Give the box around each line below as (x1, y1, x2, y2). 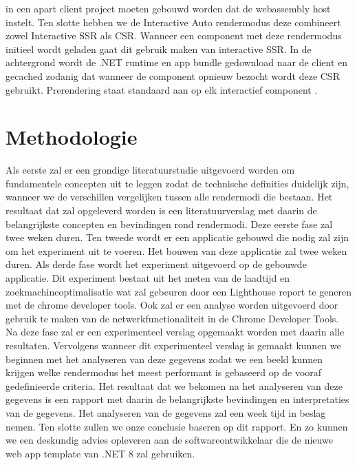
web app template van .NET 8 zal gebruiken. (6, 446, 195, 460)
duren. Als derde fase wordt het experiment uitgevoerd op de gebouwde (6, 257, 307, 271)
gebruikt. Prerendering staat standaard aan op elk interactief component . (6, 82, 318, 96)
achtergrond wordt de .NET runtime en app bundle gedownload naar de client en (6, 55, 348, 70)
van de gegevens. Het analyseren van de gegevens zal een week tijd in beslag (6, 405, 326, 420)
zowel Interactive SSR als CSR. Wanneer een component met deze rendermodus (6, 28, 342, 43)
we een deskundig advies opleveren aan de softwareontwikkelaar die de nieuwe (6, 433, 333, 447)
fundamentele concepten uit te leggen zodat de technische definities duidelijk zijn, (6, 176, 349, 190)
